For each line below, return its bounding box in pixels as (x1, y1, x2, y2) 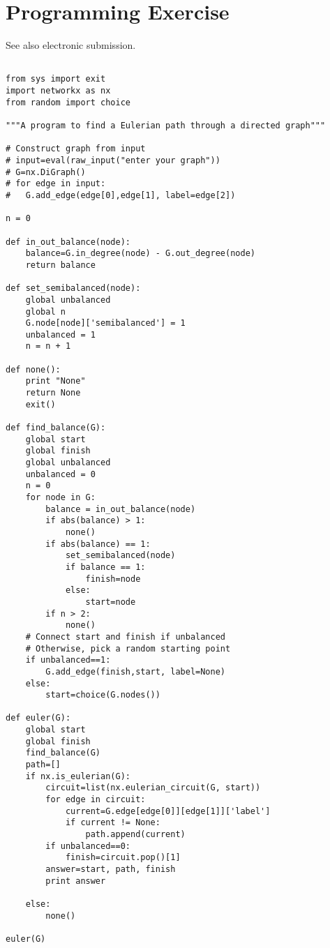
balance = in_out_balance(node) (45, 504, 196, 514)
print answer (45, 875, 106, 886)
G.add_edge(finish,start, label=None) (45, 666, 225, 677)
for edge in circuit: (45, 795, 146, 805)
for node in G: (25, 492, 96, 502)
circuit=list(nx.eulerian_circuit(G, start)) (45, 783, 261, 793)
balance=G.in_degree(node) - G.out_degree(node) (25, 248, 255, 259)
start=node (85, 596, 136, 607)
